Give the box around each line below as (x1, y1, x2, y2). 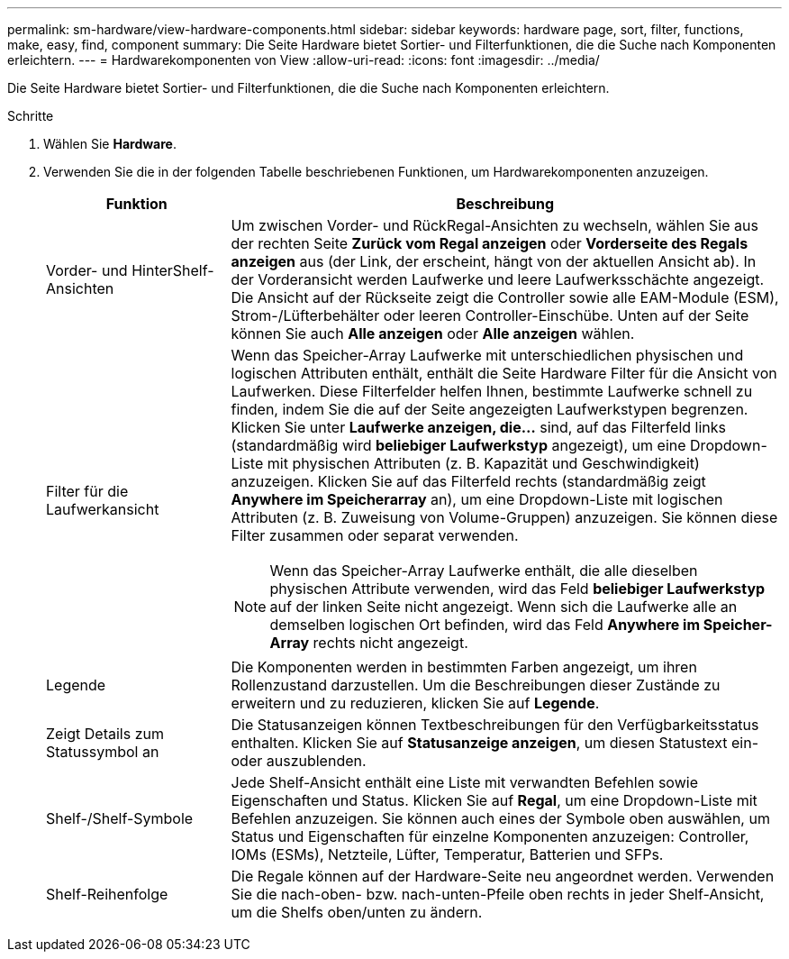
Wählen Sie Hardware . (43, 136, 177, 151)
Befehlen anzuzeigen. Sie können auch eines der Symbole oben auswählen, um (231, 809, 770, 827)
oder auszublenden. (231, 752, 367, 770)
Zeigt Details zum (46, 725, 164, 743)
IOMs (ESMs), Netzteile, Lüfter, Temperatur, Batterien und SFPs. (231, 845, 664, 863)
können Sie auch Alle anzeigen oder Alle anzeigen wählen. (231, 324, 635, 342)
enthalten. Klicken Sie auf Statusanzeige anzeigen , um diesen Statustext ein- (231, 734, 759, 752)
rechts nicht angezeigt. (313, 634, 468, 652)
